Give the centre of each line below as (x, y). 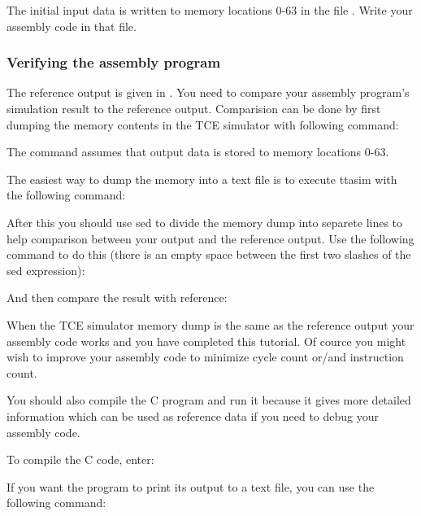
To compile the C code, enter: (80, 459)
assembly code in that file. (72, 26)
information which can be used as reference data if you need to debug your (193, 415)
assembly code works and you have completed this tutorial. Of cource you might (206, 341)
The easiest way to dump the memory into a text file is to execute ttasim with (202, 179)
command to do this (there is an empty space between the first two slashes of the (209, 254)
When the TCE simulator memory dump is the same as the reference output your (210, 324)
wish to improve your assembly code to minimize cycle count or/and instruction (205, 357)
